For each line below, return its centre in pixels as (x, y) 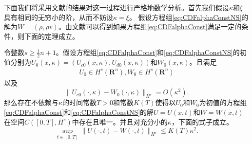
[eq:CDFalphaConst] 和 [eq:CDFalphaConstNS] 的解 (79, 112)
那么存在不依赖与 (31, 102)
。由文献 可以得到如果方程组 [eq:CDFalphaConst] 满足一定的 (150, 27)
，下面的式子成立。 (202, 121)
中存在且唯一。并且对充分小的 (120, 121)
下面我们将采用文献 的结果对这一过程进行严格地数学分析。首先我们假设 (116, 7)
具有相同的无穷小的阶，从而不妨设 (58, 17)
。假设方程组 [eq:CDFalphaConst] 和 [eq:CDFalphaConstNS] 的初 (151, 52)
